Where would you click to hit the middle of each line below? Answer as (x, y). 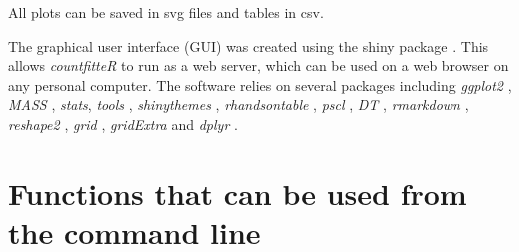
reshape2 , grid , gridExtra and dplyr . (123, 123)
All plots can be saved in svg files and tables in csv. (166, 12)
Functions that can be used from (237, 192)
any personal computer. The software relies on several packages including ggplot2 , (260, 84)
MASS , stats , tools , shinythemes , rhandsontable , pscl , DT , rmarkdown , (238, 104)
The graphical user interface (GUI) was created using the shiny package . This (248, 45)
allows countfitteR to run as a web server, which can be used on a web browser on (258, 65)
